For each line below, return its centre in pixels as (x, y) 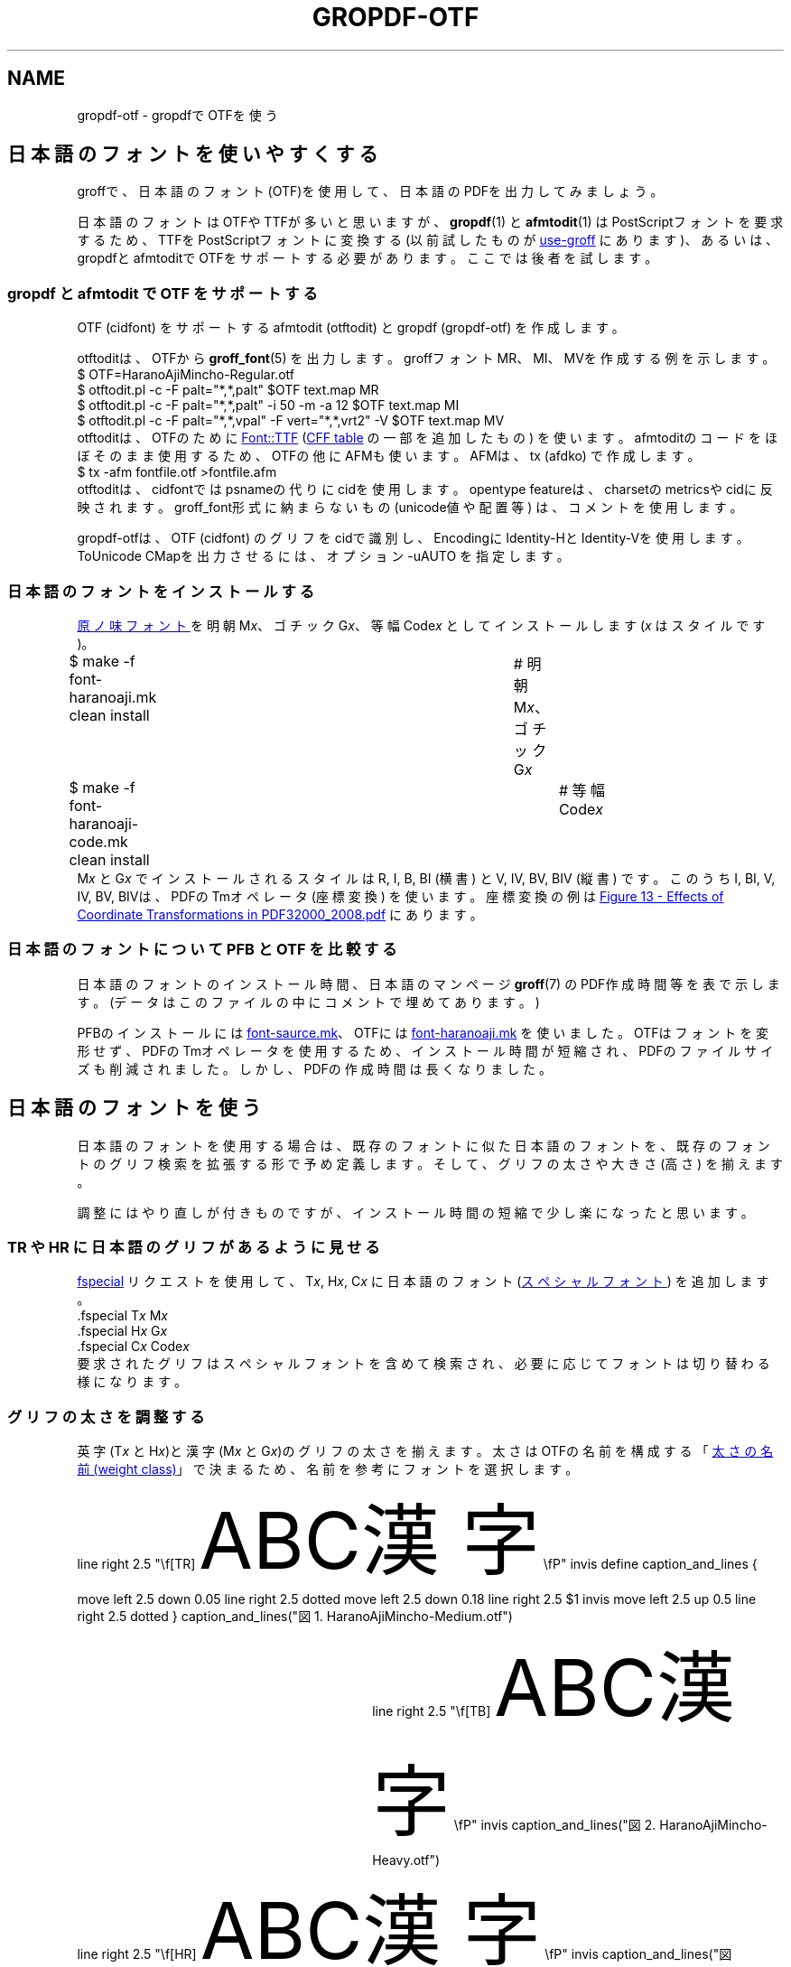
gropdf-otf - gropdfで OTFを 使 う (177, 115)
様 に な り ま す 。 (132, 1382)
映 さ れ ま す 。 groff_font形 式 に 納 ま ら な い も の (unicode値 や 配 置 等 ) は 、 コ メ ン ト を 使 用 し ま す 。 (410, 508)
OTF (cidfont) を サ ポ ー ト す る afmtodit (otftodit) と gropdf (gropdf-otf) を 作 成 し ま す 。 (351, 328)
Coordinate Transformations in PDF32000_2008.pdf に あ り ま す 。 (280, 914)
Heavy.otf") (406, 1860)
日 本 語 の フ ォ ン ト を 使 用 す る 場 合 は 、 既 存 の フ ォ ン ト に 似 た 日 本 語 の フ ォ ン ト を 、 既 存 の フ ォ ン (423, 1145)
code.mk (98, 841)
